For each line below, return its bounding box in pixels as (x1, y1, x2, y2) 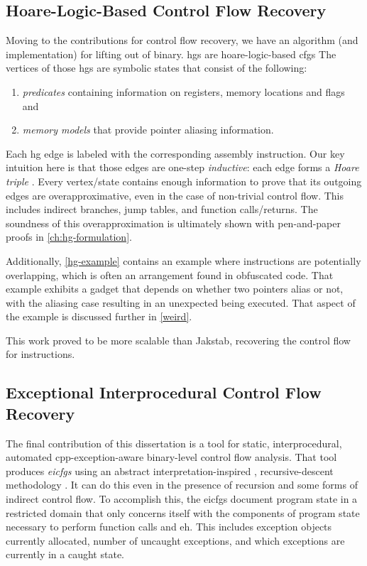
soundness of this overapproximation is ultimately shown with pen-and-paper (6, 215, 341, 230)
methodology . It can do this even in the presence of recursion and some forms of (6, 477, 358, 492)
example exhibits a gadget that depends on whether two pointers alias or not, (6, 281, 344, 296)
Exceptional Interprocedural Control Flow (6, 381, 322, 403)
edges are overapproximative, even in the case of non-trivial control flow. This (6, 187, 344, 202)
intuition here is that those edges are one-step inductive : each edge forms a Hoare (6, 160, 359, 175)
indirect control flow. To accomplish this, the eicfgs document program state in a (6, 491, 358, 506)
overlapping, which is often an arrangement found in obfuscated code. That (6, 267, 334, 282)
